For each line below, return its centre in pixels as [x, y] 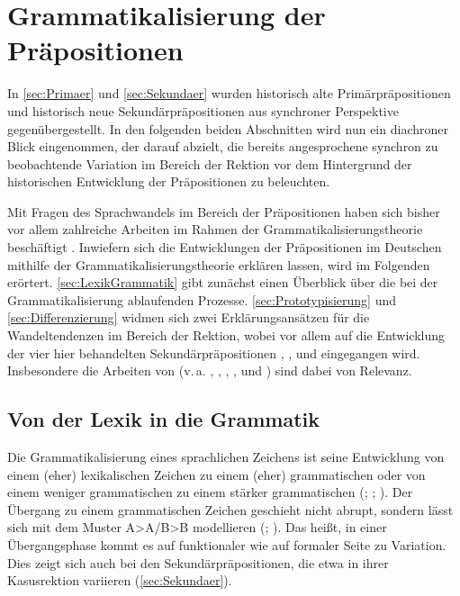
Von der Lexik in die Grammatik [163, 419]
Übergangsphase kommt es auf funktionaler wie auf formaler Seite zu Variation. [227, 544]
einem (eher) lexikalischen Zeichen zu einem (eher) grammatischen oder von [216, 474]
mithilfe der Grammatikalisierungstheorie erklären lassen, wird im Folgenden [219, 264]
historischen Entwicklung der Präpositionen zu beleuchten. [169, 181]
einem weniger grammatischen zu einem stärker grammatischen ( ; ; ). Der [210, 492]
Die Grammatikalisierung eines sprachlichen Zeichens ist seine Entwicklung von [226, 457]
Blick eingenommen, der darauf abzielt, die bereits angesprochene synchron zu [223, 146]
